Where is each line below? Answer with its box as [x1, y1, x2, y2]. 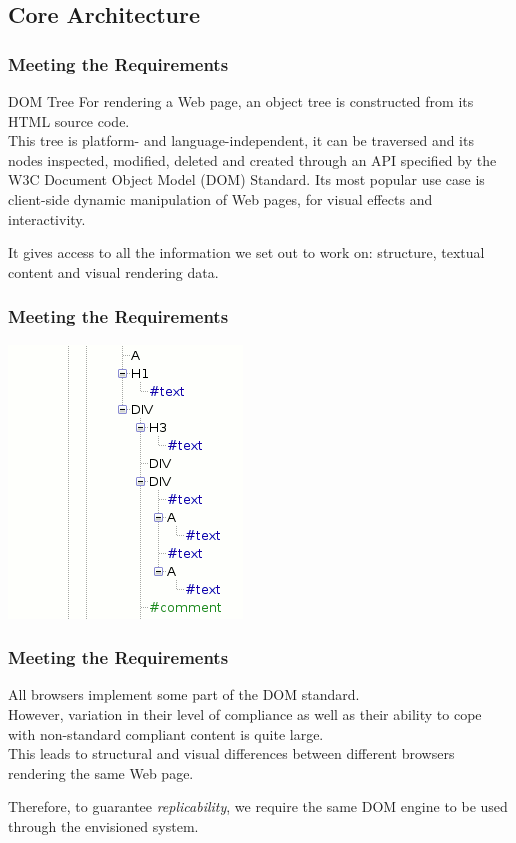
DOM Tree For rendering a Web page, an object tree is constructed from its [8, 91, 474, 111]
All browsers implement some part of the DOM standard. [8, 684, 360, 705]
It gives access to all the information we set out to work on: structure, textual [8, 242, 485, 263]
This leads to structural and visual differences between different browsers [8, 743, 455, 764]
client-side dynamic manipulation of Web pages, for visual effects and [8, 188, 433, 209]
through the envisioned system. [8, 815, 199, 836]
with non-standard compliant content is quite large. [8, 723, 324, 744]
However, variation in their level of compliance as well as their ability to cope [8, 703, 482, 724]
